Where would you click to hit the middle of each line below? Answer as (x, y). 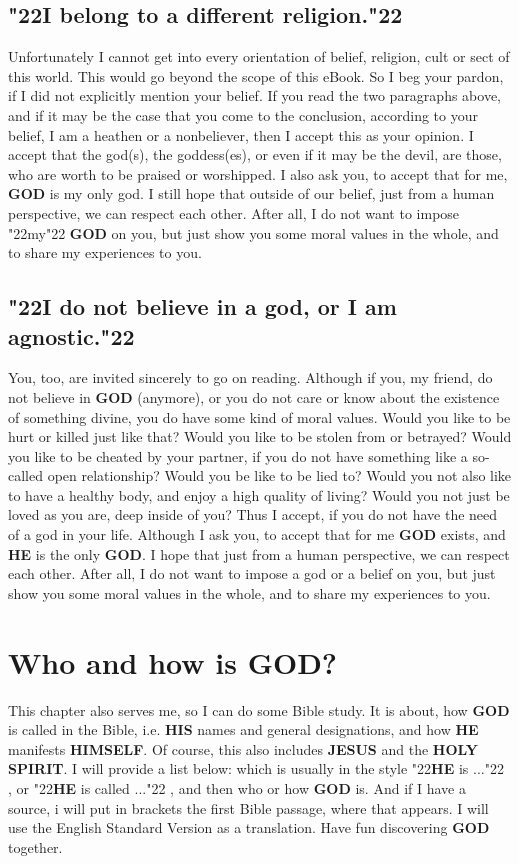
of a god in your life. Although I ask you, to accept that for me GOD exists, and (257, 534)
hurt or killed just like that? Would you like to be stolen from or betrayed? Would (260, 436)
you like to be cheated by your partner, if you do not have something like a (238, 455)
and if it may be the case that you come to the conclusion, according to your (243, 114)
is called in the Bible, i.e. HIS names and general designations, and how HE (243, 729)
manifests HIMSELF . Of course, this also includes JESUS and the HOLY (243, 748)
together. (35, 846)
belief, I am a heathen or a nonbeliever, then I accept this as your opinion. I (241, 134)
